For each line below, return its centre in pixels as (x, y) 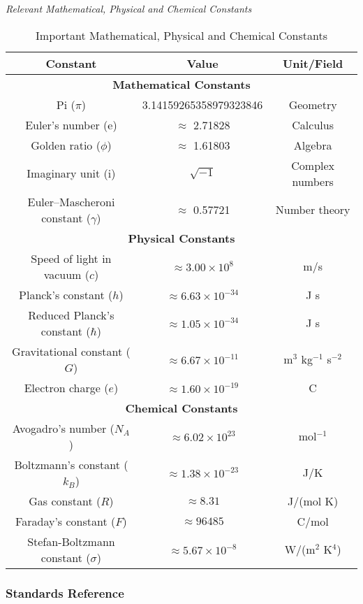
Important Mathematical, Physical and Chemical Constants (181, 35)
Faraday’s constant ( (66, 521)
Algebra (313, 145)
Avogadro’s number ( (63, 428)
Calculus (313, 124)
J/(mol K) (313, 501)
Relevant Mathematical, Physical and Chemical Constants (129, 8)
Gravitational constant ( (71, 351)
